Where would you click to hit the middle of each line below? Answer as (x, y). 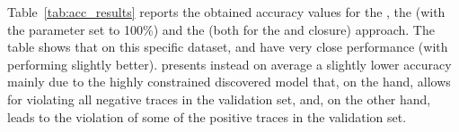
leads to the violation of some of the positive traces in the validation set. (207, 116)
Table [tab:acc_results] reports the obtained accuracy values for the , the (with (226, 12)
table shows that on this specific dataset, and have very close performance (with (228, 47)
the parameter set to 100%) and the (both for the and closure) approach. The (221, 29)
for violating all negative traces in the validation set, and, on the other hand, (219, 99)
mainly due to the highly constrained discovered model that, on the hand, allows (229, 82)
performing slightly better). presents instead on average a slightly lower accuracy (229, 64)
